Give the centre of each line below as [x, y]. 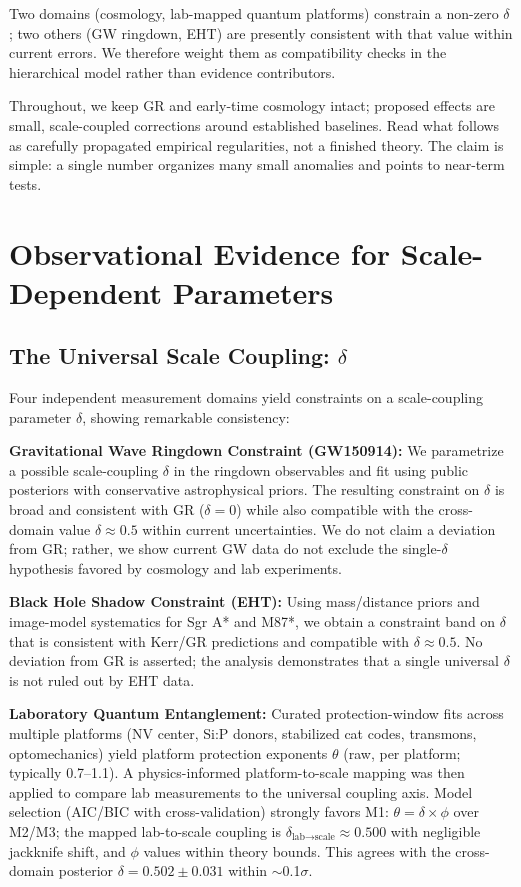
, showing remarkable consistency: [186, 416]
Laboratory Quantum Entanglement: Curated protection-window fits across [256, 713]
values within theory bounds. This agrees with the [297, 850]
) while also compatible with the [335, 509]
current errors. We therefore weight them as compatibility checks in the [228, 52]
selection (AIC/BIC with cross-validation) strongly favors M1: [199, 811]
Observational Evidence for [200, 252]
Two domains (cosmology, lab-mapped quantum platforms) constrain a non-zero [254, 13]
